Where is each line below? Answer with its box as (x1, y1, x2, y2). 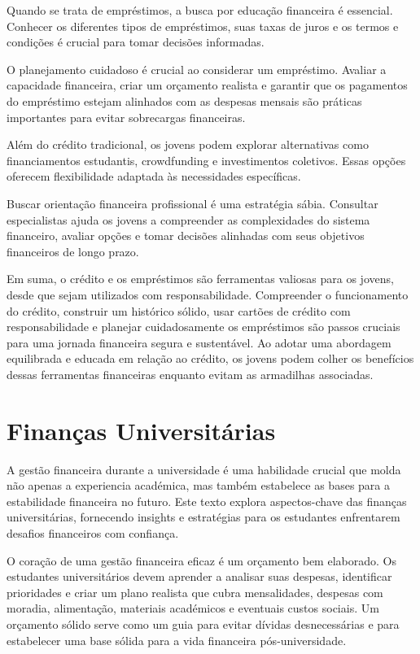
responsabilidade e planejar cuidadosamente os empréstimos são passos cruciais (7, 318, 400, 335)
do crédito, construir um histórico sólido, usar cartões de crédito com (7, 302, 351, 319)
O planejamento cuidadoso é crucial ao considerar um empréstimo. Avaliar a (7, 60, 387, 77)
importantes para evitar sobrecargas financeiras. (7, 108, 246, 125)
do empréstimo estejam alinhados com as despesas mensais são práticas (7, 92, 362, 109)
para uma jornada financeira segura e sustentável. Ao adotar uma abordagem (7, 334, 392, 351)
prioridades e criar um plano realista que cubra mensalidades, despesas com (7, 583, 383, 600)
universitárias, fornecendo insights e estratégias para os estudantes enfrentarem (7, 508, 400, 525)
